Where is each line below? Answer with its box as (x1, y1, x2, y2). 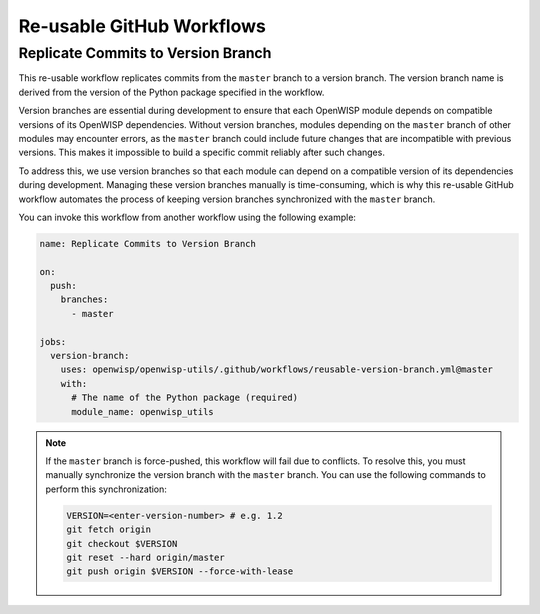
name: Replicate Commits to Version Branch (39, 238, 257, 249)
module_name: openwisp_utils (71, 406, 214, 417)
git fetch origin (66, 524, 152, 535)
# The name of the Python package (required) (71, 392, 299, 404)
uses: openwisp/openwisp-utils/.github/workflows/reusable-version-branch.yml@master (60, 364, 494, 375)
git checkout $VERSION (66, 538, 178, 549)
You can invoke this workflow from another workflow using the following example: (18, 211, 357, 223)
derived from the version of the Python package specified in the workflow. (18, 86, 325, 98)
